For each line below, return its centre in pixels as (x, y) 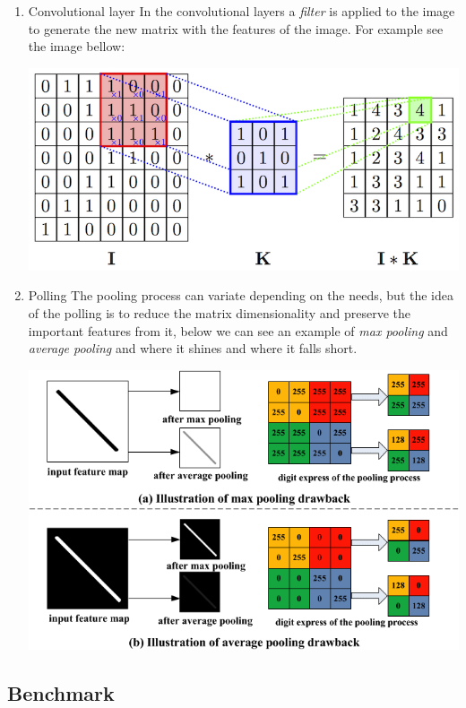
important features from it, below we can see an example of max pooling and (238, 330)
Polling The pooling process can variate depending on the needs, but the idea (241, 295)
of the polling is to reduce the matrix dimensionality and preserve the (220, 312)
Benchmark (61, 692)
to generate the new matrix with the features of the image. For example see (236, 28)
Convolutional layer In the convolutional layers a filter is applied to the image (242, 11)
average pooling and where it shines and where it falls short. (193, 348)
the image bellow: (77, 46)
